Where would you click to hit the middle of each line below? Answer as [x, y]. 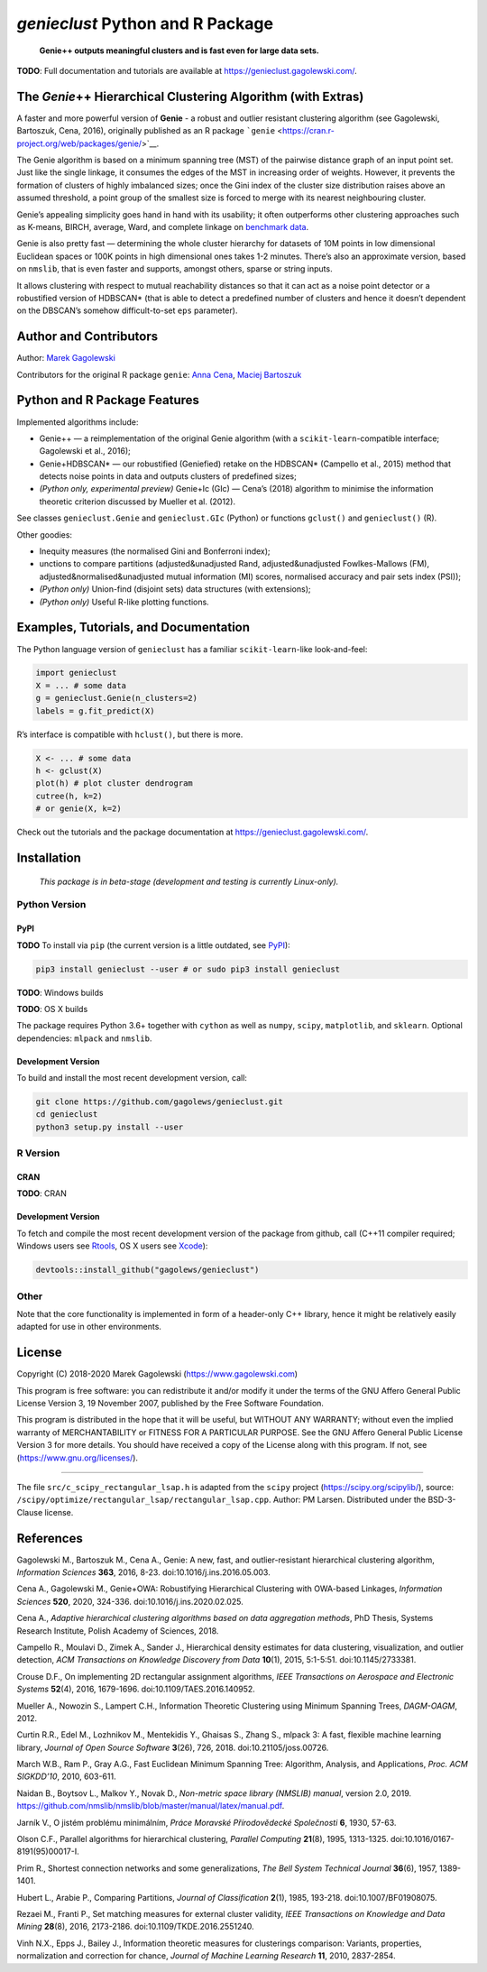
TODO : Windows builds [60, 992]
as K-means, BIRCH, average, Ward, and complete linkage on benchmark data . [163, 226]
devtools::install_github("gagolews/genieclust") [147, 1270]
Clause [30, 1512]
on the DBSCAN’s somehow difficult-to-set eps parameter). [127, 310]
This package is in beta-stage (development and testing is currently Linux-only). [189, 881]
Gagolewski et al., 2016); [85, 451]
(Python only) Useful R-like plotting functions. [124, 602]
